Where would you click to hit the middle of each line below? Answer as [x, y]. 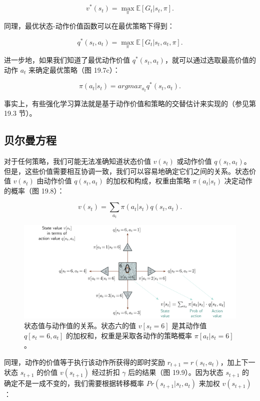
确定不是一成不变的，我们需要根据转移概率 [74, 383]
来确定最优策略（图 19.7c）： [74, 69]
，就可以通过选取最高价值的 [210, 60]
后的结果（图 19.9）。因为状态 [176, 372]
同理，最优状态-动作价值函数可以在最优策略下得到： [89, 26]
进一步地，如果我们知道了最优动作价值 [67, 60]
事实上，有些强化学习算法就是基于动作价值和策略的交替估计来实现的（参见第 [130, 103]
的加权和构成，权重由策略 [148, 181]
